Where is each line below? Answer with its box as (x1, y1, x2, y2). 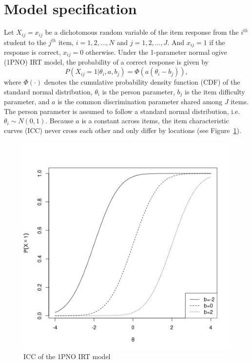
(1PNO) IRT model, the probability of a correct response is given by (4, 57, 209, 67)
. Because (45, 115, 74, 126)
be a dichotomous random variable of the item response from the (45, 27, 239, 37)
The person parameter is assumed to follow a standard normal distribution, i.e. (4, 106, 240, 116)
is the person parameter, (102, 86, 175, 96)
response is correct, (4, 47, 61, 57)
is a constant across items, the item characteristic (81, 115, 229, 126)
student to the (4, 37, 46, 47)
